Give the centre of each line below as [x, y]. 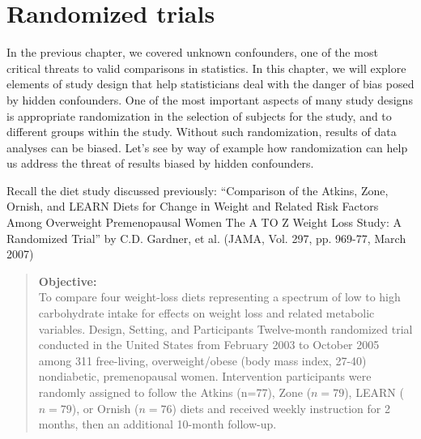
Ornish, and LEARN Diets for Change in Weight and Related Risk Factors [193, 206]
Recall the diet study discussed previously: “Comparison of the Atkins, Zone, [198, 190]
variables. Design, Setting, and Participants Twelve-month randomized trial [225, 328]
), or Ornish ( [105, 408]
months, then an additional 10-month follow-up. [157, 424]
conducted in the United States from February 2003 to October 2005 [209, 345]
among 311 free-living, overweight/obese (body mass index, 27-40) [202, 360]
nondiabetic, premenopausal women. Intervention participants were [205, 376]
